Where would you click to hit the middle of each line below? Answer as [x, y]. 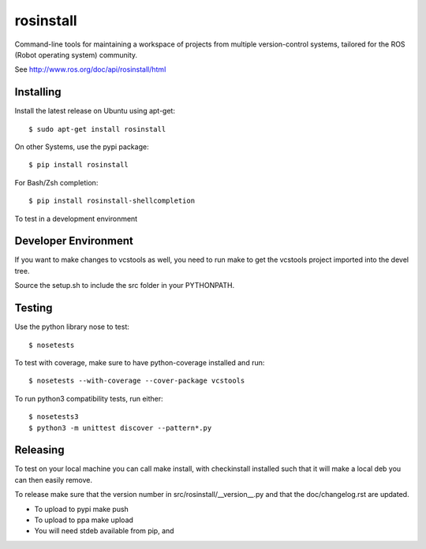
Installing [38, 92]
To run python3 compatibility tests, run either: [89, 398]
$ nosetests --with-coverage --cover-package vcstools [137, 381]
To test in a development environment [76, 218]
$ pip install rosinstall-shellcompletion [112, 201]
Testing [34, 308]
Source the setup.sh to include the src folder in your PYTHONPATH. [125, 286]
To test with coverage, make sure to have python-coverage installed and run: [140, 362]
